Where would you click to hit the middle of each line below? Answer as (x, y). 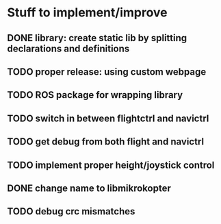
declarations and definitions (68, 48)
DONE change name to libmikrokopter (89, 188)
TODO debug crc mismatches (71, 211)
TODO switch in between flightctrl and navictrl (108, 118)
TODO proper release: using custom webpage (107, 72)
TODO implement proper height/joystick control (111, 165)
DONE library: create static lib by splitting (97, 38)
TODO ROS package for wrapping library (95, 95)
